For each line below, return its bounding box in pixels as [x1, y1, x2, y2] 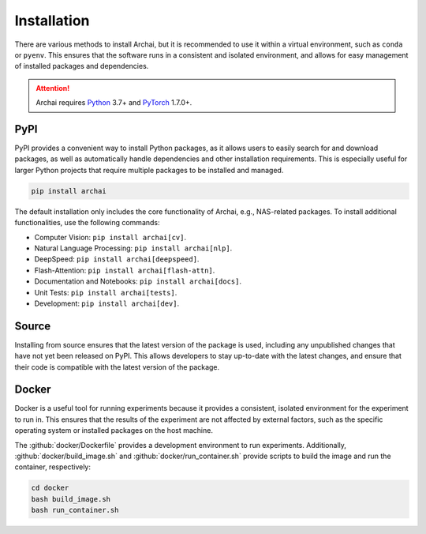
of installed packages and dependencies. [14, 62, 149, 71]
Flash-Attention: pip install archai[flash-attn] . [34, 265, 215, 275]
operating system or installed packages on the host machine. [14, 426, 213, 435]
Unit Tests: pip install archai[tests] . [34, 288, 177, 297]
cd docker [31, 483, 69, 493]
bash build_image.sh [31, 495, 110, 503]
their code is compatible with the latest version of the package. [14, 362, 220, 371]
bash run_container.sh [31, 506, 119, 515]
